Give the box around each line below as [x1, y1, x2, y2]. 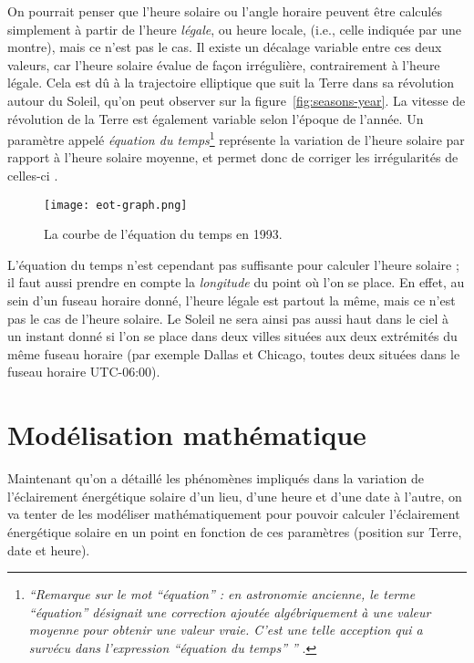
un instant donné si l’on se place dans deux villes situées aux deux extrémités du [7, 326, 458, 346]
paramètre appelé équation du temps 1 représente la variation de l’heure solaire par [7, 128, 465, 149]
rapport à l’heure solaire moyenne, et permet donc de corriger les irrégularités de [7, 148, 459, 167]
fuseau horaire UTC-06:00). [7, 362, 160, 381]
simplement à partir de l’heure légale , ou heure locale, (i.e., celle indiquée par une [7, 19, 461, 38]
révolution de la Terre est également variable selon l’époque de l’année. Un [7, 109, 424, 128]
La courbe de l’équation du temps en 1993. [44, 224, 283, 243]
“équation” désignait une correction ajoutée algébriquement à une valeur [28, 602, 431, 621]
